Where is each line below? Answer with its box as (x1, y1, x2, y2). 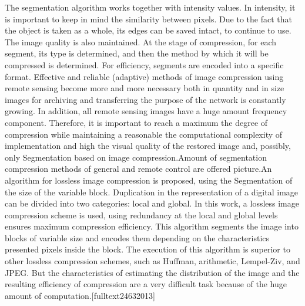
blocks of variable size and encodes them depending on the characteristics (5, 231, 270, 244)
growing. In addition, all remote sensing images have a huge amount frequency (5, 105, 287, 117)
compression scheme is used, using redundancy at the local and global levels (5, 208, 278, 221)
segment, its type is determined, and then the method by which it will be (5, 47, 269, 59)
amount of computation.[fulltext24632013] (5, 289, 155, 301)
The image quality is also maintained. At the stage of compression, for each (5, 35, 277, 48)
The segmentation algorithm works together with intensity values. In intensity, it (5, 1, 296, 13)
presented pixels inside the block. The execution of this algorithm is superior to (5, 243, 290, 255)
